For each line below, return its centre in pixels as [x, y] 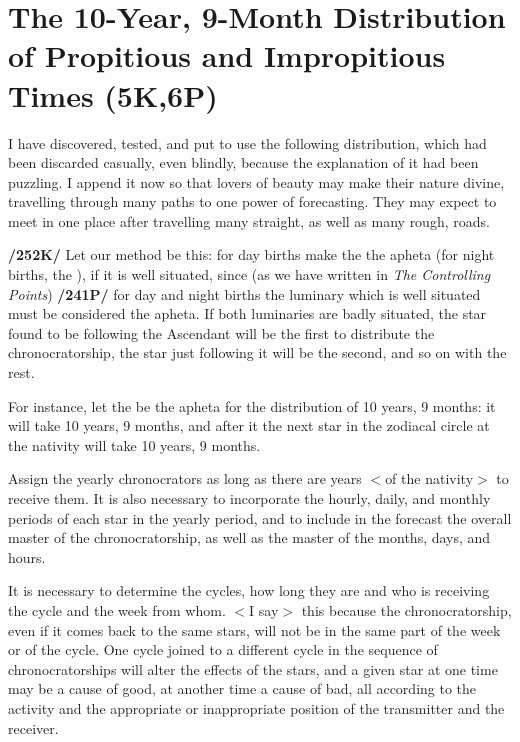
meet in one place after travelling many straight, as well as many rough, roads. [249, 220]
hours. [27, 556]
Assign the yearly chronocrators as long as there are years [185, 478]
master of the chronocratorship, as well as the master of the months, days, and [249, 537]
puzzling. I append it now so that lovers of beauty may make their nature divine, [256, 181]
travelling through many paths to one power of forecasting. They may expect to [252, 201]
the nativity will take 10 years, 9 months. [134, 444]
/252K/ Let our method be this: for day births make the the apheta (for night [251, 254]
